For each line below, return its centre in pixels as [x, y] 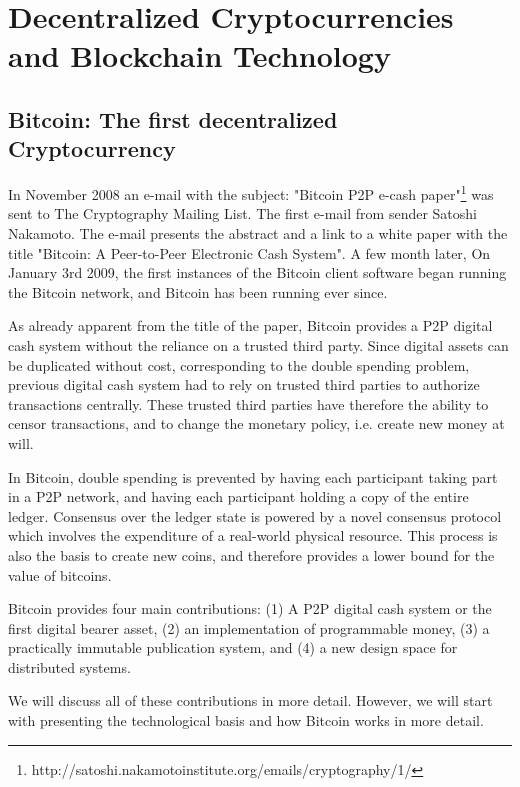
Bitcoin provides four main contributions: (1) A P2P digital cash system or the [250, 608]
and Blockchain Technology [199, 55]
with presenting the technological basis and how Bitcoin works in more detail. [246, 720]
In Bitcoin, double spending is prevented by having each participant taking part [253, 476]
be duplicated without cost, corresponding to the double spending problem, [239, 364]
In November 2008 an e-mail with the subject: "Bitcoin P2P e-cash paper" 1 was [251, 192]
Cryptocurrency [92, 148]
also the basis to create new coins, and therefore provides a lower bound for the [251, 554]
